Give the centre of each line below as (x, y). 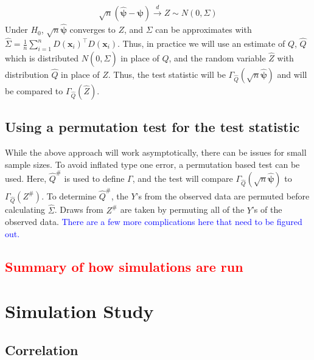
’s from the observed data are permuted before (223, 196)
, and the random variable (217, 57)
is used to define (94, 178)
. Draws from (79, 209)
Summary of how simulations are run (124, 266)
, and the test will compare (183, 178)
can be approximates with (204, 29)
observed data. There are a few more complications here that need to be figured (154, 222)
